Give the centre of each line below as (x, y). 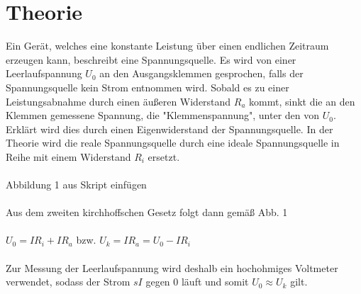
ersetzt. (164, 156)
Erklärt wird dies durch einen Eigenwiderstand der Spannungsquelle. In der (170, 129)
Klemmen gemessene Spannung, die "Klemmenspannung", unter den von (163, 115)
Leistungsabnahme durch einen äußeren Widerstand (118, 101)
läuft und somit (215, 282)
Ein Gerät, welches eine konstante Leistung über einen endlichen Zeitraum (167, 46)
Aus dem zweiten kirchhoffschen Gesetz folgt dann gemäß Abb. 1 (147, 212)
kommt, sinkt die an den (302, 101)
